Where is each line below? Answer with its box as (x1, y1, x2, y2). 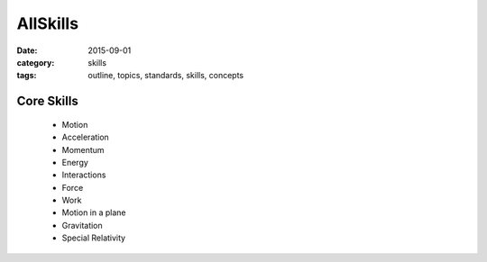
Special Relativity (61, 232, 126, 243)
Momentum (61, 144, 105, 155)
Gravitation (61, 220, 103, 230)
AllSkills (16, 14, 79, 33)
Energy (61, 157, 89, 167)
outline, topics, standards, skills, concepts (87, 70, 244, 81)
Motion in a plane (61, 207, 126, 218)
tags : (16, 70, 37, 81)
